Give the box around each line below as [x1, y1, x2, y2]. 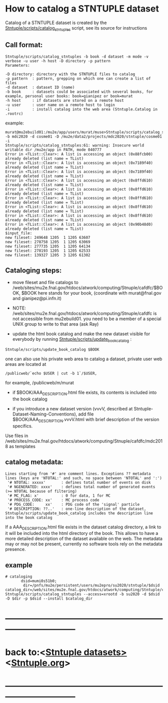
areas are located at [5, 361, 46, 367]
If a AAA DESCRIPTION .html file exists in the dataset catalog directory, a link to [5, 524, 161, 531]
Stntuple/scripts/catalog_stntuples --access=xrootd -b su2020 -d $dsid [5, 592, 160, 597]
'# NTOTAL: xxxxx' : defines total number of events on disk [7, 480, 151, 485]
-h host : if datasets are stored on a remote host [5, 98, 124, 103]
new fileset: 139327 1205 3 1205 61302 [5, 252, 91, 257]
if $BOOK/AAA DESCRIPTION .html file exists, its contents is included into [12, 389, 157, 396]
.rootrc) [5, 111, 23, 116]
